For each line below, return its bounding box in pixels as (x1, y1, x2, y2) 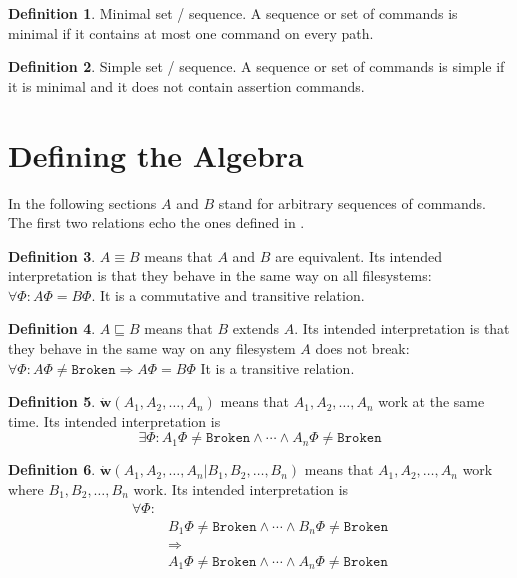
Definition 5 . (8, 391, 96, 412)
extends (232, 318, 280, 339)
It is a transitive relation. (200, 357, 355, 378)
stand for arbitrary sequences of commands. (218, 192, 486, 213)
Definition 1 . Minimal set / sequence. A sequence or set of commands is (8, 3, 458, 23)
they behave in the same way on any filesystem (8, 338, 296, 359)
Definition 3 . (8, 245, 96, 266)
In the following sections (8, 192, 157, 213)
